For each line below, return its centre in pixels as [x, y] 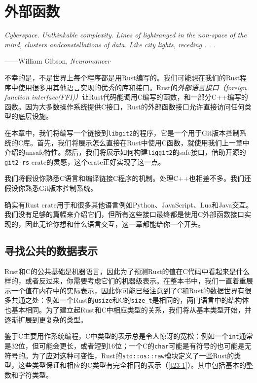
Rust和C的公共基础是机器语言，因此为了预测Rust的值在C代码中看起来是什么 [127, 271]
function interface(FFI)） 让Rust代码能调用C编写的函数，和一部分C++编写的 [126, 97]
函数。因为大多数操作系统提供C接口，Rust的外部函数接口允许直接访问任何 [125, 106]
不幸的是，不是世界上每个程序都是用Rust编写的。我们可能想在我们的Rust [122, 77]
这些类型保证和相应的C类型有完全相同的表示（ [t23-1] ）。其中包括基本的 [132, 365]
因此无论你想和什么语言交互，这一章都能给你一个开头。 [115, 224]
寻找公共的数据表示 [51, 250]
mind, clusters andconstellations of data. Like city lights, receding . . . [110, 44]
